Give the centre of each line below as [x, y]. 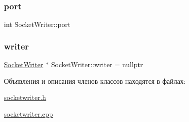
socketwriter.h [25, 97]
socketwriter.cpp [29, 113]
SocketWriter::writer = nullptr [97, 64]
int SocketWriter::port [37, 24]
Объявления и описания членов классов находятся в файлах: [95, 81]
